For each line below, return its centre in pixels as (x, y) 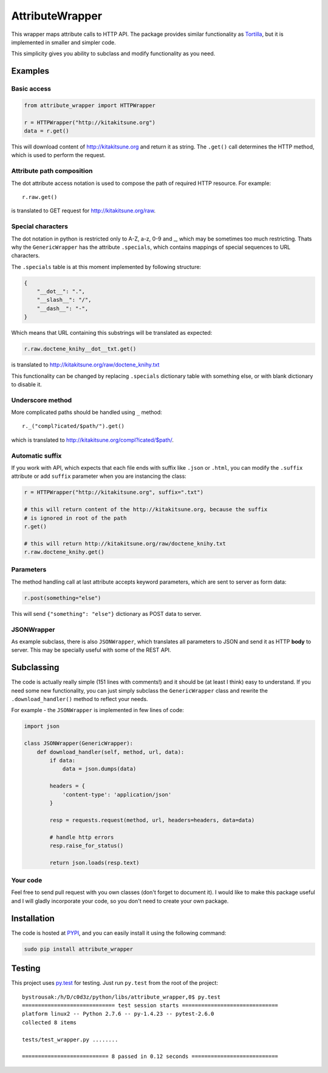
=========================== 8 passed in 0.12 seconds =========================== (150, 1057)
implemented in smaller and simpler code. (64, 42)
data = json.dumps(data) (99, 769)
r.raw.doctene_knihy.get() (64, 552)
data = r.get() (46, 131)
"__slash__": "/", (64, 300)
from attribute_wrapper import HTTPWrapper (90, 105)
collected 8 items (50, 1022)
